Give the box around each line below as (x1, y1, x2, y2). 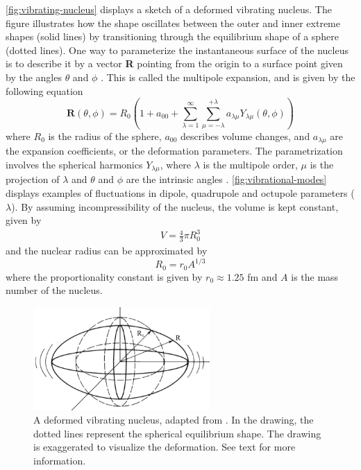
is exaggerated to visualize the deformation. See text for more (33, 439, 296, 454)
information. (33, 453, 86, 468)
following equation (6, 83, 83, 98)
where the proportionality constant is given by (6, 269, 203, 284)
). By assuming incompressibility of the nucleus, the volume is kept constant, (11, 199, 339, 214)
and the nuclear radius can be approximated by (6, 243, 208, 258)
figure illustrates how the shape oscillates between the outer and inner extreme (6, 15, 340, 30)
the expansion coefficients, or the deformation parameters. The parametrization (6, 143, 343, 158)
